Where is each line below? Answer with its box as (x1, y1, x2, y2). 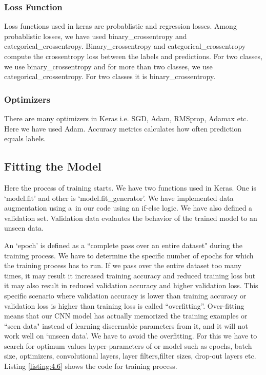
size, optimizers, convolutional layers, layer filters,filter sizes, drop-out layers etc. (4, 350, 256, 361)
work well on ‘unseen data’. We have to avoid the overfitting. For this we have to (4, 330, 257, 341)
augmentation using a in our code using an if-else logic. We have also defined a (4, 202, 253, 213)
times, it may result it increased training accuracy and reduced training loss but (4, 270, 256, 280)
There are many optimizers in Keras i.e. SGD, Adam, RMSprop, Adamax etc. (4, 113, 249, 123)
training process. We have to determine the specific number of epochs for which (4, 250, 254, 260)
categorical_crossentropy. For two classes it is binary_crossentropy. (4, 71, 216, 82)
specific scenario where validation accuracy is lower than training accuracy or (4, 290, 247, 301)
